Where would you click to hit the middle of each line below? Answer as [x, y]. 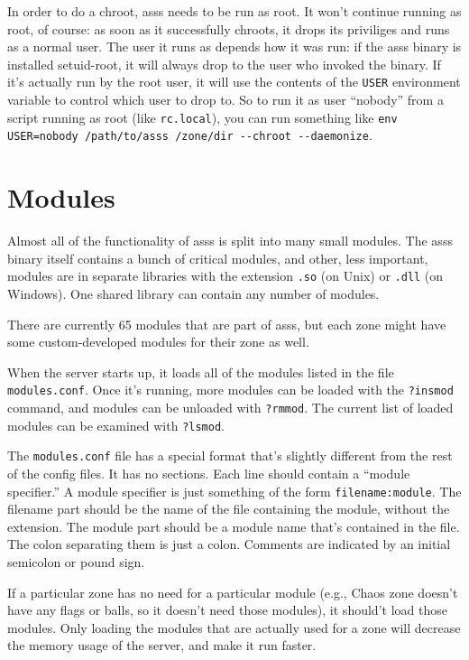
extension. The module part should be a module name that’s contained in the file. [234, 526]
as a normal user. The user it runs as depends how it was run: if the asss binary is [234, 46]
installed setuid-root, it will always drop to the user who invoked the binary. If [224, 64]
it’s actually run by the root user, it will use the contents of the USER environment [234, 82]
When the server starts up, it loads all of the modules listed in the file [201, 372]
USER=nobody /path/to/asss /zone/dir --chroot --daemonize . [190, 135]
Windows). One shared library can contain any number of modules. [193, 293]
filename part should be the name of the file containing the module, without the [229, 509]
